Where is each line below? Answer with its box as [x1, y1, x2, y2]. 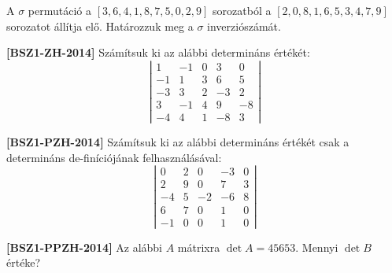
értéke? [6, 254, 41, 271]
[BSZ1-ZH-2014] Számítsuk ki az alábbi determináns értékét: [6, 44, 310, 61]
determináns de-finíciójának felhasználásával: [6, 149, 222, 165]
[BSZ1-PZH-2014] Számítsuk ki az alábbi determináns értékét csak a [6, 134, 349, 150]
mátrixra [177, 238, 220, 255]
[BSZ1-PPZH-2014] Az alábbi [6, 238, 163, 255]
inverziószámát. [207, 17, 281, 34]
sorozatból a [213, 2, 272, 18]
